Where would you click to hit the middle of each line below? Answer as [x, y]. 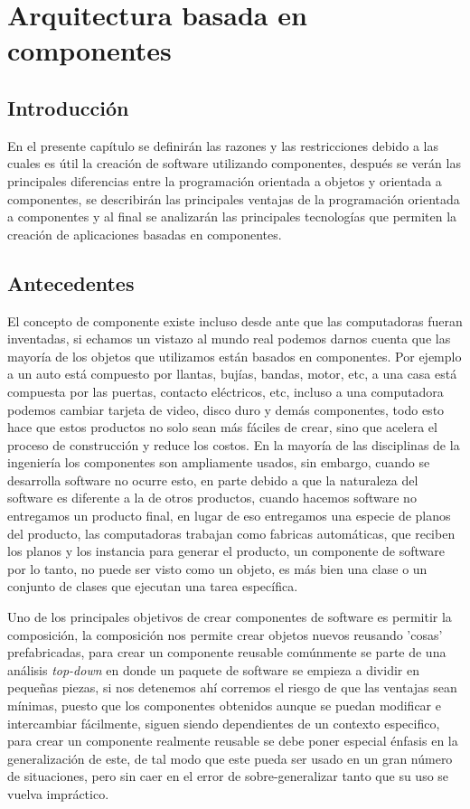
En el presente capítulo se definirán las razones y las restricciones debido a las [223, 145]
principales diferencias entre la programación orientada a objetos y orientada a [225, 180]
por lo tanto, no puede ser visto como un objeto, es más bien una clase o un [217, 568]
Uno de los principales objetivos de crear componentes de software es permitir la [230, 617]
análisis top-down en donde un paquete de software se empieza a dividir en [213, 669]
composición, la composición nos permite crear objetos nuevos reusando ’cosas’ [225, 634]
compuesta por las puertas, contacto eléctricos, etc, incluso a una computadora [226, 391]
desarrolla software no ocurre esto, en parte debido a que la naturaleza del [213, 480]
